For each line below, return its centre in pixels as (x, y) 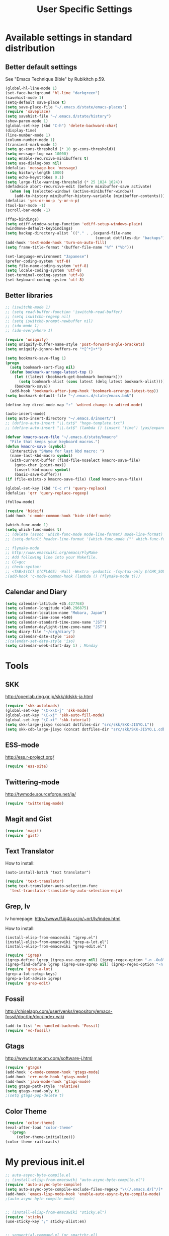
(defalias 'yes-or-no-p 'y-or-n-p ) (43, 201)
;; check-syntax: (23, 567)
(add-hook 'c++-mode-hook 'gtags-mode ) (47, 1077)
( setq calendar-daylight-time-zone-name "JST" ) (56, 627)
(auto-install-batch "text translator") (48, 873)
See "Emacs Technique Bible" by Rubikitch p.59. (55, 79)
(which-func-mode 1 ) (27, 525)
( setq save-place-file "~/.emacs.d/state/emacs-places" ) (66, 107)
